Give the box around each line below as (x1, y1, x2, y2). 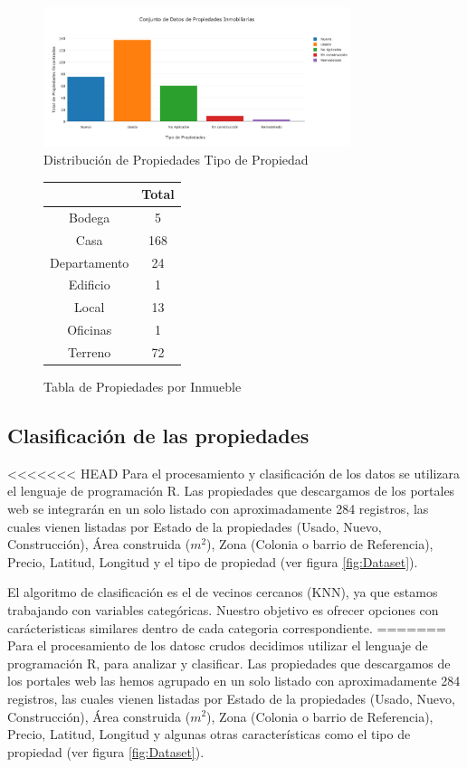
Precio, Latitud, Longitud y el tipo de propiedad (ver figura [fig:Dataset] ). (7, 552, 418, 571)
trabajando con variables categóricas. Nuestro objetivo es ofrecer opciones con (7, 600, 439, 619)
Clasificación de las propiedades (7, 422, 310, 450)
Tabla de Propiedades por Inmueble (43, 377, 242, 396)
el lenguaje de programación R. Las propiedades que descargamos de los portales (7, 481, 455, 500)
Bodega (69, 207, 110, 226)
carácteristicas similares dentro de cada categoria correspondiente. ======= (7, 618, 446, 637)
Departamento (50, 252, 129, 271)
